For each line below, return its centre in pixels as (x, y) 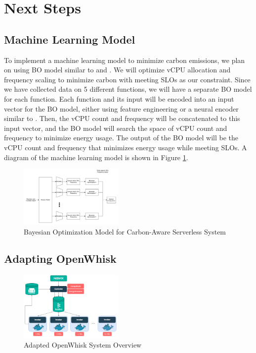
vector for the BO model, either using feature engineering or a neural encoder (121, 108)
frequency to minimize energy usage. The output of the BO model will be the (121, 138)
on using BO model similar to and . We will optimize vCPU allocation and (117, 70)
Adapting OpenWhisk (60, 259)
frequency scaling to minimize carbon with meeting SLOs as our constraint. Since (127, 79)
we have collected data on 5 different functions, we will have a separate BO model (128, 89)
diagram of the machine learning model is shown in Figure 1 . (96, 157)
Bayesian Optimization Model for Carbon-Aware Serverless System (125, 232)
